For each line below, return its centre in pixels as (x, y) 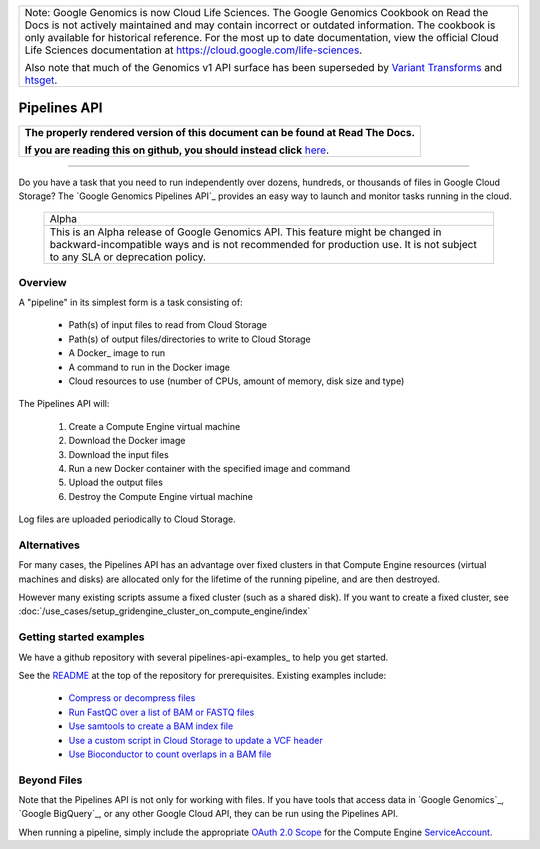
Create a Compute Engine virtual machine (154, 426)
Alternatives (49, 545)
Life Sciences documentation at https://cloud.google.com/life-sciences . (193, 50)
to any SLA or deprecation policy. (128, 257)
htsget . (41, 80)
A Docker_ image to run (117, 353)
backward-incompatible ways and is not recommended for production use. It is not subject (263, 245)
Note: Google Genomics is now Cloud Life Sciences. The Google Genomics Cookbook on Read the (256, 12)
